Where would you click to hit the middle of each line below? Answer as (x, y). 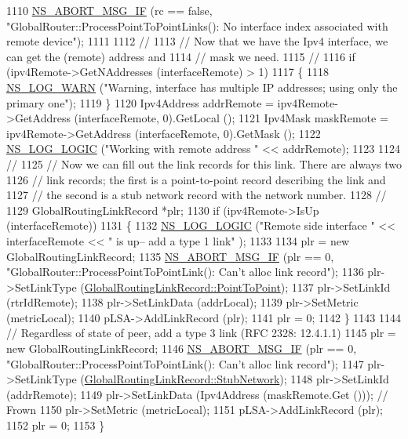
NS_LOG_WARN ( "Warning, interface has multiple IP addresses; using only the (202, 87)
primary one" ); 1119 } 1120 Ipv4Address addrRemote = (140, 102)
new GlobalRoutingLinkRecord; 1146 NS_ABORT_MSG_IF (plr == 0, (182, 348)
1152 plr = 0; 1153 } (56, 425)
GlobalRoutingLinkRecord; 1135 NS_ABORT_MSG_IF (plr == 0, (170, 256)
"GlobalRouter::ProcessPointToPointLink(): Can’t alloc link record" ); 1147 (185, 363)
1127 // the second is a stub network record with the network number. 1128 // (197, 195)
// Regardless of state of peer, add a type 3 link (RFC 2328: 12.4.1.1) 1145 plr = (201, 333)
